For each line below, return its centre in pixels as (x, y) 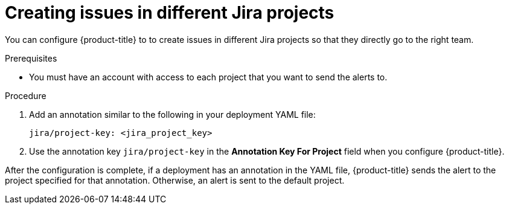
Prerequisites (31, 58)
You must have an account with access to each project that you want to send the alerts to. (208, 77)
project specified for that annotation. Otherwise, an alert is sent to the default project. (175, 180)
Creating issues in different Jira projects (170, 13)
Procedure (26, 95)
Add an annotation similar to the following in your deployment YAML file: (172, 114)
